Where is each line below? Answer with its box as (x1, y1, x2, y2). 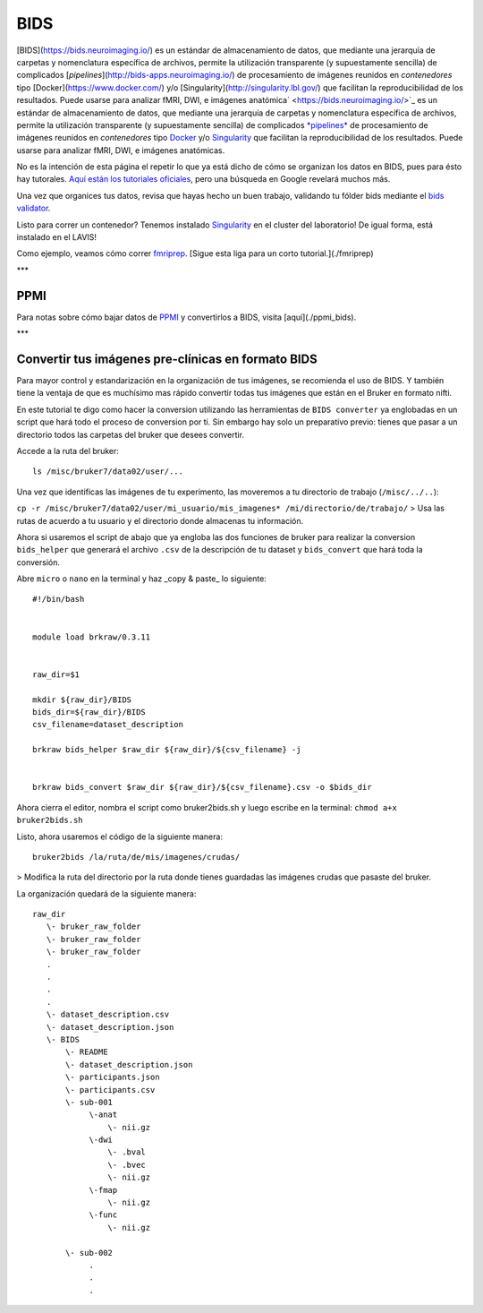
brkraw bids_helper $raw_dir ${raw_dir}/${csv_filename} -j (32, 744, 301, 755)
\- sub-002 (65, 1248, 114, 1257)
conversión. (16, 556, 60, 568)
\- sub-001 (65, 1097, 114, 1107)
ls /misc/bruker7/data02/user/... (32, 467, 183, 476)
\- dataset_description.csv (46, 1009, 170, 1020)
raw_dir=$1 (32, 669, 80, 680)
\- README (65, 1047, 108, 1057)
